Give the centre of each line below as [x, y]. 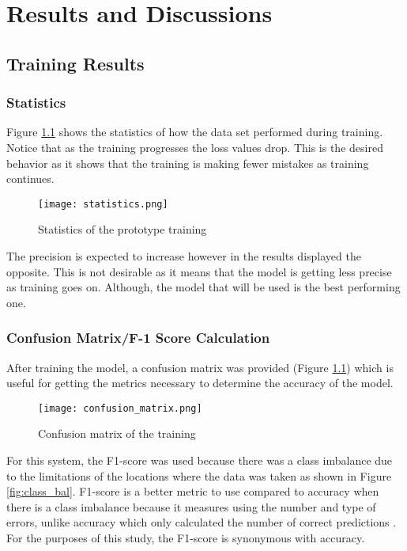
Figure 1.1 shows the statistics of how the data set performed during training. [195, 132]
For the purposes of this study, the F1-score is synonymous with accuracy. [186, 538]
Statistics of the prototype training [122, 229]
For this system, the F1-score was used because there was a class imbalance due [200, 460]
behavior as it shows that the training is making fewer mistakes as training [188, 163]
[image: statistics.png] [103, 204]
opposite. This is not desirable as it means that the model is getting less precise [199, 271]
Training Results [75, 63]
